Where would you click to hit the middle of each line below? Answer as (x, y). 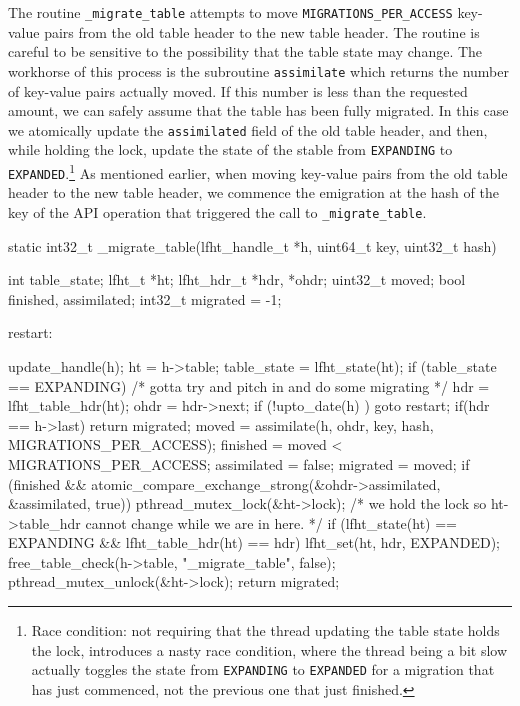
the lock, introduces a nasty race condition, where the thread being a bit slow (269, 649)
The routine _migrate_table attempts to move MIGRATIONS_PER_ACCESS (230, 12)
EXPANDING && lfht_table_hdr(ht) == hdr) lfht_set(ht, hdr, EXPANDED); (254, 542)
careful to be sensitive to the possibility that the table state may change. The (245, 51)
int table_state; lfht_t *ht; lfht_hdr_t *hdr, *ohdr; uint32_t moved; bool (237, 279)
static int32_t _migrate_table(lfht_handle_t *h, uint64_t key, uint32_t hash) (252, 245)
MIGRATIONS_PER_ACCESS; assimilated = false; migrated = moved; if (239, 463)
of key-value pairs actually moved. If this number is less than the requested (238, 90)
